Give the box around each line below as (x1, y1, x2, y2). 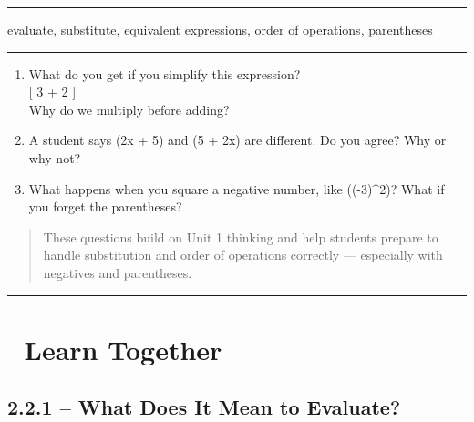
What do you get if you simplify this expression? (28, 64, 301, 83)
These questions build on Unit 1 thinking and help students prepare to (43, 227, 438, 246)
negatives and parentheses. (43, 262, 192, 282)
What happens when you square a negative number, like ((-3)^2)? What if (28, 179, 445, 198)
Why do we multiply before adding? (28, 99, 230, 118)
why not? (28, 148, 81, 167)
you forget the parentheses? (28, 197, 182, 216)
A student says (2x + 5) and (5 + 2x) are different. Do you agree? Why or (28, 130, 447, 149)
